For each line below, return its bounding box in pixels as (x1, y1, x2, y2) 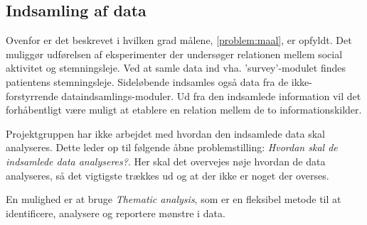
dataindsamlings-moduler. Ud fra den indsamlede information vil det (61, 88, 361, 103)
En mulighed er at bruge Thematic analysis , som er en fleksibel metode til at (6, 192, 341, 207)
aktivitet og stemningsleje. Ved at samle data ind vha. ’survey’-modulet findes (6, 60, 346, 75)
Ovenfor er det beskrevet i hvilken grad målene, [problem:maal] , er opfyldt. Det (6, 33, 352, 48)
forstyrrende (6, 88, 58, 103)
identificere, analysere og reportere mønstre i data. (6, 205, 225, 220)
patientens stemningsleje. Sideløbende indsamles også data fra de (6, 74, 289, 89)
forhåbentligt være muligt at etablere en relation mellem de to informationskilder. (6, 102, 362, 117)
